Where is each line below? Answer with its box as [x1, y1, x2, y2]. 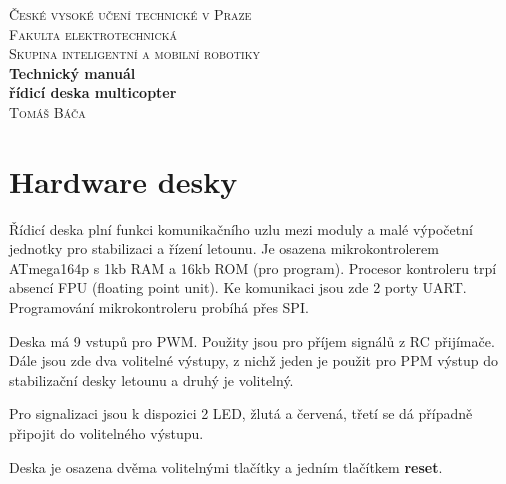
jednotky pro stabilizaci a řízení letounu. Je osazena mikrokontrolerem [9, 238, 439, 259]
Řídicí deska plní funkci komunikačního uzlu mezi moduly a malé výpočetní [9, 218, 473, 239]
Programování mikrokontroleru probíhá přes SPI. [9, 297, 309, 318]
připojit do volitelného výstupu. [9, 423, 204, 444]
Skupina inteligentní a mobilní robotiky [9, 43, 260, 64]
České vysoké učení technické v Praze [9, 4, 252, 24]
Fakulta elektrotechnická [9, 23, 177, 44]
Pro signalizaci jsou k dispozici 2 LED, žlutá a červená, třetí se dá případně [9, 403, 473, 424]
